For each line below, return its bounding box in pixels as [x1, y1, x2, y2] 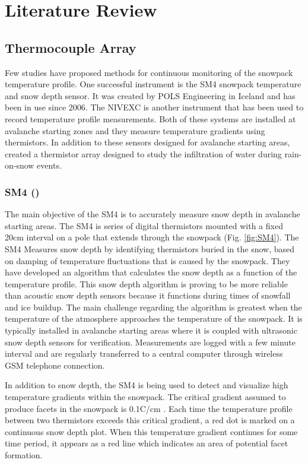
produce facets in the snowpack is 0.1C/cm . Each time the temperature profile [5, 402, 293, 414]
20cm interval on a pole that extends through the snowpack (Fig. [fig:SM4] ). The [5, 231, 299, 243]
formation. [5, 449, 43, 461]
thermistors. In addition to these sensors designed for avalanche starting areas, [5, 136, 290, 148]
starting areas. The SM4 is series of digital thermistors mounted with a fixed [5, 219, 283, 231]
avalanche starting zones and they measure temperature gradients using [5, 124, 265, 137]
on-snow [5, 159, 34, 172]
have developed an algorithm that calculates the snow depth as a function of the [5, 266, 297, 278]
